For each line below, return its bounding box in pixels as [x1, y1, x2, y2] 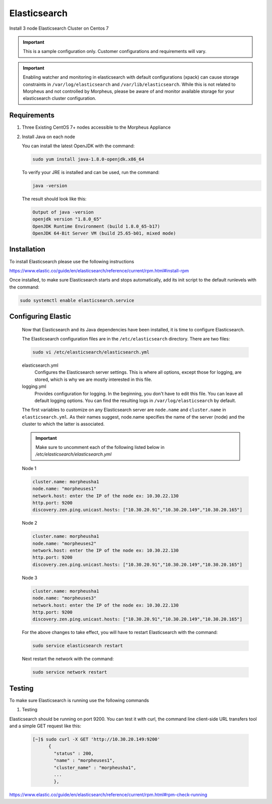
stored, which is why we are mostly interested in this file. [34, 376, 152, 382]
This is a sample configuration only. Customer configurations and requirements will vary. [23, 48, 207, 54]
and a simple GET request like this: [9, 723, 82, 729]
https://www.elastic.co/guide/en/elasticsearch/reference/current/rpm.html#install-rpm [9, 267, 189, 273]
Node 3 [22, 575, 38, 581]
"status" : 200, [53, 751, 94, 756]
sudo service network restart [32, 669, 107, 675]
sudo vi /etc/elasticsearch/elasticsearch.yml [32, 350, 150, 355]
